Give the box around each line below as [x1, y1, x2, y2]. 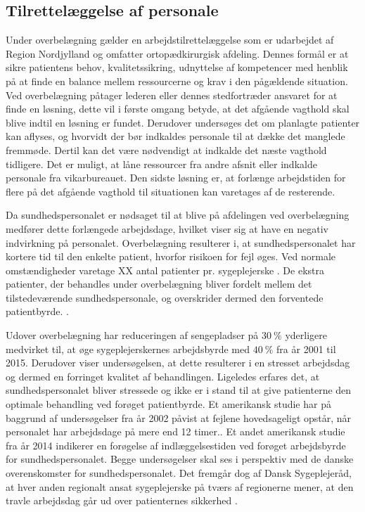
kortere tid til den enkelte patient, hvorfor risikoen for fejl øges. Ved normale [6, 249, 336, 264]
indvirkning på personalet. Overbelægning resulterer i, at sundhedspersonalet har [6, 235, 356, 250]
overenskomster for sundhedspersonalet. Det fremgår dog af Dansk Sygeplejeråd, [6, 466, 352, 480]
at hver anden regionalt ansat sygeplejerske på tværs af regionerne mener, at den [6, 479, 354, 494]
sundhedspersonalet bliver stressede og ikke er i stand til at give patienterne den [6, 383, 352, 397]
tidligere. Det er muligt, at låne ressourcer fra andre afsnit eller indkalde [6, 156, 317, 171]
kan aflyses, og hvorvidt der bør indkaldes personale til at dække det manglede [6, 129, 345, 143]
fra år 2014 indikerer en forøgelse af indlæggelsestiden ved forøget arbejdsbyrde [6, 437, 346, 452]
